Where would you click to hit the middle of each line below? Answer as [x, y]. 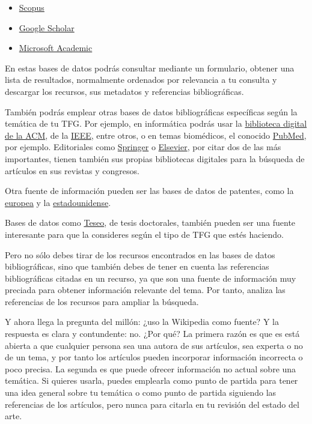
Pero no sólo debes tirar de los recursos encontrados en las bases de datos [140, 254]
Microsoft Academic [56, 48]
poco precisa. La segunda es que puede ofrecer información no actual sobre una [151, 368]
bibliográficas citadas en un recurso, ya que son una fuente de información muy [151, 278]
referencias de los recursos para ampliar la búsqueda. [102, 301]
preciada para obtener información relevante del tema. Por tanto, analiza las [145, 290]
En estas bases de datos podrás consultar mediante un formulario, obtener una [150, 68]
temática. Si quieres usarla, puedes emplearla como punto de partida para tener [151, 380]
